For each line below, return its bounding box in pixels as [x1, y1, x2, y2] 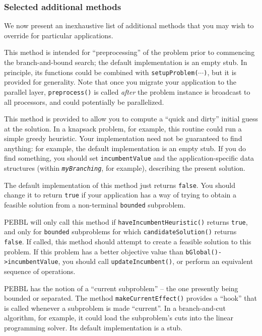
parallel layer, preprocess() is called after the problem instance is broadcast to [4, 86, 250, 97]
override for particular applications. [4, 30, 113, 40]
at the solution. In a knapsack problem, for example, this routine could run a [4, 123, 242, 133]
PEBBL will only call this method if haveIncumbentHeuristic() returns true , [4, 216, 248, 227]
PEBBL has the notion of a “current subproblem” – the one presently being [4, 283, 238, 293]
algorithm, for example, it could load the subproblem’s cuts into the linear [4, 312, 234, 323]
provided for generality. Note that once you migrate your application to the [4, 77, 237, 87]
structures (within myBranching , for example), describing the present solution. [4, 163, 245, 173]
